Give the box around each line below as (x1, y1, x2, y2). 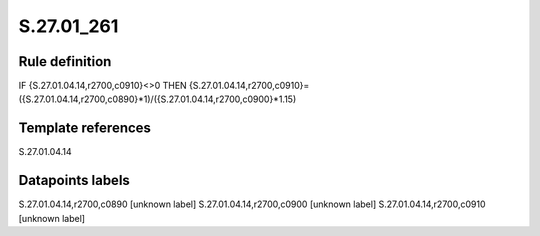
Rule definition (18, 53, 112, 70)
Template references (18, 120, 152, 137)
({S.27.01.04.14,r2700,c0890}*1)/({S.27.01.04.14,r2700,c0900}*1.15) (18, 93, 297, 105)
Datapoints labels (18, 172, 130, 189)
